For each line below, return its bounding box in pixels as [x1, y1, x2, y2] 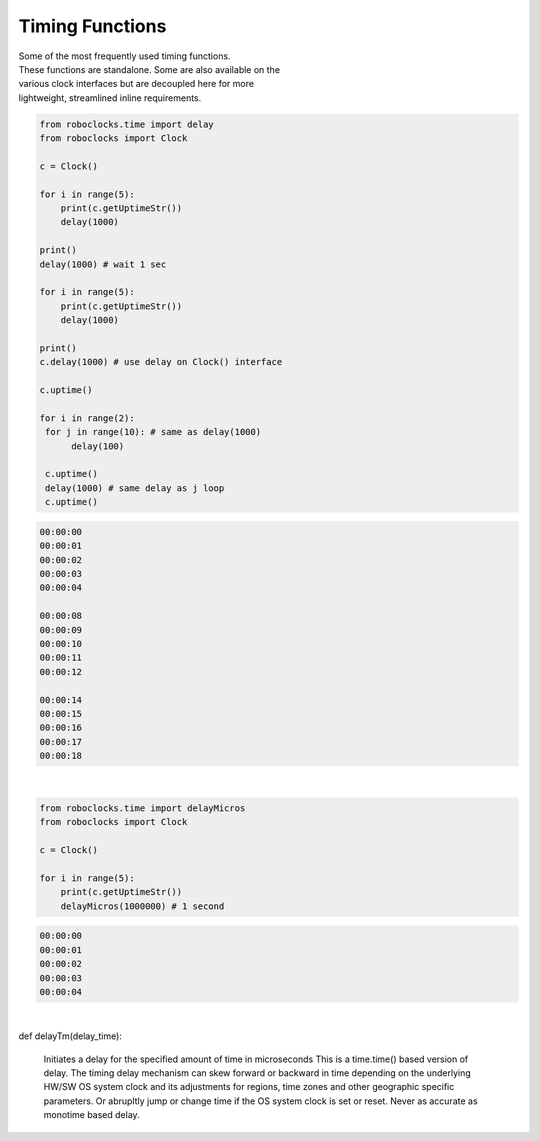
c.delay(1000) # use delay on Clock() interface [39, 356, 283, 368]
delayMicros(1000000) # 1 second [60, 900, 225, 912]
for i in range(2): [39, 412, 135, 424]
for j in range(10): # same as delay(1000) [45, 426, 262, 438]
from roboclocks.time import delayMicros [39, 803, 246, 814]
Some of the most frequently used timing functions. [18, 50, 231, 62]
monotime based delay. [43, 1109, 140, 1121]
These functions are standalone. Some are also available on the [18, 63, 280, 75]
